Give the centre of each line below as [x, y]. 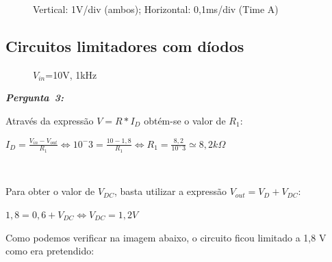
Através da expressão [50, 120]
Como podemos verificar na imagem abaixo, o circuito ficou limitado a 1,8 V [166, 237]
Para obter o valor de [50, 191]
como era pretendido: [50, 251]
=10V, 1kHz [71, 74]
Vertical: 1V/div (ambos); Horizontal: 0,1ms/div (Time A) [156, 9]
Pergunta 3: [35, 97]
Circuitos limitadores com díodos [125, 45]
